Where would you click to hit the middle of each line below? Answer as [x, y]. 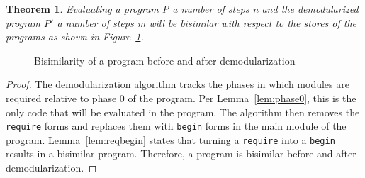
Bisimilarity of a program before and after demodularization [165, 60]
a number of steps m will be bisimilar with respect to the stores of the [207, 22]
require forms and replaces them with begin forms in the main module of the [176, 126]
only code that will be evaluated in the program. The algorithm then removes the [183, 112]
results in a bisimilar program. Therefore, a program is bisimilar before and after [181, 154]
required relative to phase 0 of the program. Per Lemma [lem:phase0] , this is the [181, 98]
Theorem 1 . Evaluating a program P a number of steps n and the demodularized [182, 9]
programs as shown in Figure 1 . [75, 37]
